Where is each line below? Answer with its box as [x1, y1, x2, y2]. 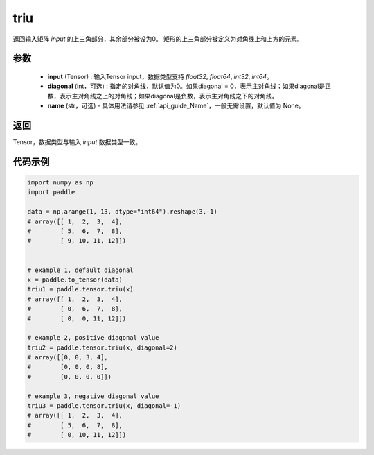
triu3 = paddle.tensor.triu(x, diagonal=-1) [27, 402, 181, 410]
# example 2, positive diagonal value [27, 334, 159, 342]
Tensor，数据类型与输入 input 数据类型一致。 [12, 138, 142, 146]
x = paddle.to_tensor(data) [27, 275, 123, 284]
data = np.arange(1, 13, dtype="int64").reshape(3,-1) [27, 208, 217, 216]
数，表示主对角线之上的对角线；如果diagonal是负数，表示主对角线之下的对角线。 [47, 92, 278, 100]
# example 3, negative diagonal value [27, 392, 159, 400]
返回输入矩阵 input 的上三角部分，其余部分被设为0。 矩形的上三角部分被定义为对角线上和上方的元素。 [12, 35, 303, 43]
